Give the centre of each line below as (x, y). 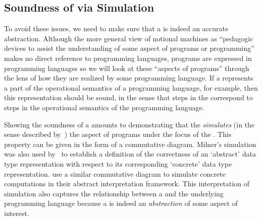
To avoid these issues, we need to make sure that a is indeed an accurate (116, 28)
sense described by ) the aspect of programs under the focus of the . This (118, 134)
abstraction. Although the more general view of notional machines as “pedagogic (129, 38)
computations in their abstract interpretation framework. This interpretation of (127, 184)
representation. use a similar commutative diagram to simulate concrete (115, 173)
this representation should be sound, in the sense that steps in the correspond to (128, 97)
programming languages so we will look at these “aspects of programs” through (127, 68)
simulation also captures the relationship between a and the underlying (114, 193)
